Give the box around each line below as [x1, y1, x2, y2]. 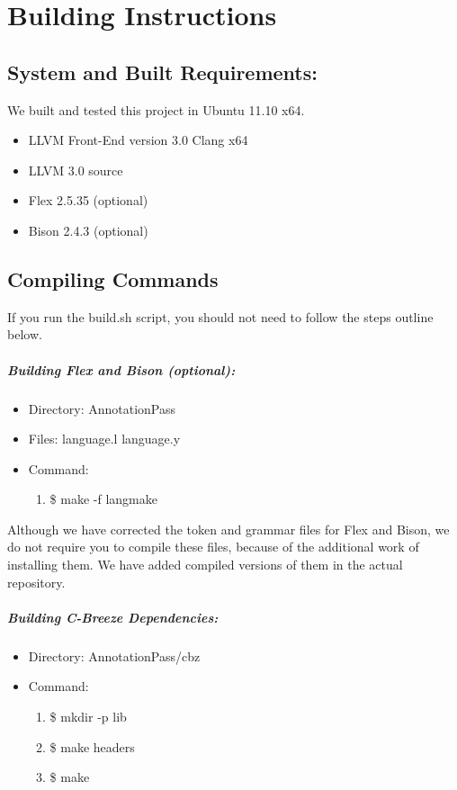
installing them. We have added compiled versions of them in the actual [7, 555, 403, 574]
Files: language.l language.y [28, 429, 181, 448]
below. [7, 325, 42, 344]
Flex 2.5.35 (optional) [28, 191, 148, 210]
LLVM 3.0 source [28, 160, 123, 179]
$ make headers [49, 737, 135, 756]
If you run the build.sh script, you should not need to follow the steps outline [7, 307, 434, 326]
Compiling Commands [7, 265, 219, 292]
